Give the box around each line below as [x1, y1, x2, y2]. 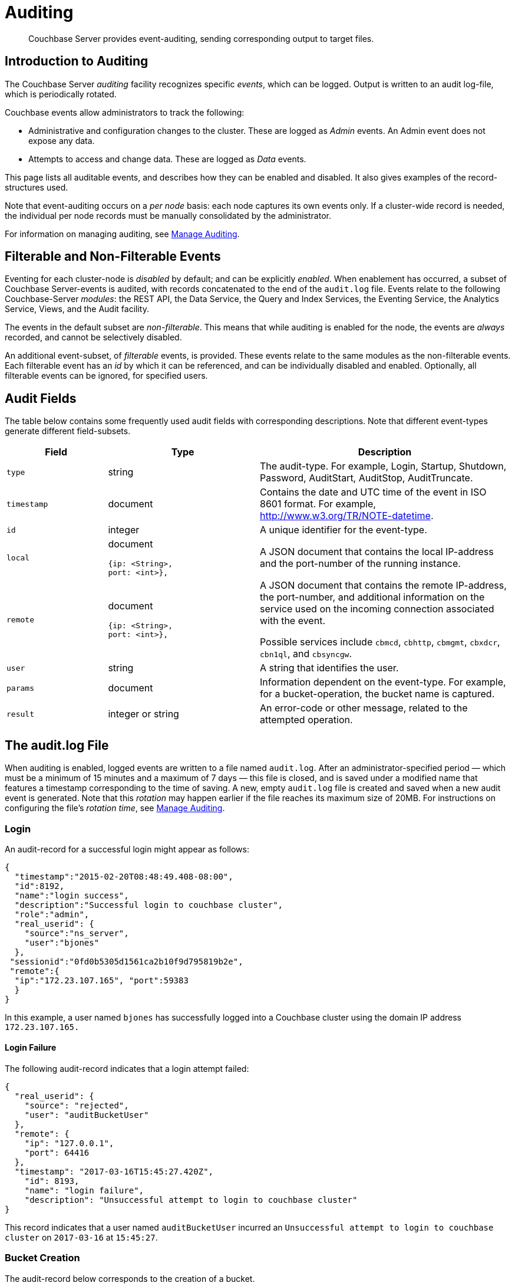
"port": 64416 [24, 1148, 90, 1158]
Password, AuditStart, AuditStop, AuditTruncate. [259, 472, 473, 484]
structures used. [5, 182, 68, 192]
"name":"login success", [14, 890, 129, 900]
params [6, 683, 34, 693]
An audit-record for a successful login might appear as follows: [5, 844, 249, 854]
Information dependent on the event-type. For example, [259, 676, 506, 688]
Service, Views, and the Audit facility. [5, 304, 149, 314]
